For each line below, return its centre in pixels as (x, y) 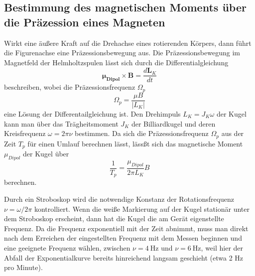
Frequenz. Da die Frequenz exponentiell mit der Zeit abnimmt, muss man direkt (126, 228)
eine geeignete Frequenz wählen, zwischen (67, 247)
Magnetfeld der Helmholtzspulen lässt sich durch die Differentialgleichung (116, 62)
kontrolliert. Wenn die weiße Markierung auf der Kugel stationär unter (142, 208)
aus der (233, 133)
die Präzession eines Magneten (85, 22)
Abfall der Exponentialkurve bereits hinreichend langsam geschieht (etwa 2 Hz (124, 257)
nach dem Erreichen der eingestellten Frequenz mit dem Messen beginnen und (123, 238)
